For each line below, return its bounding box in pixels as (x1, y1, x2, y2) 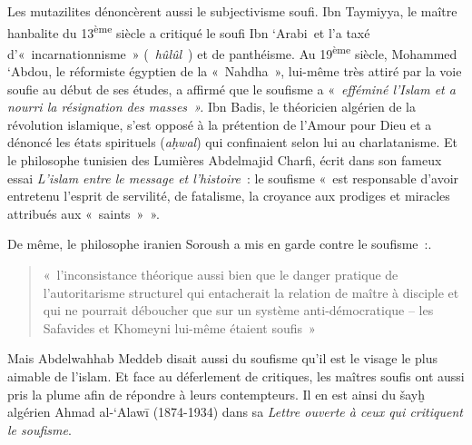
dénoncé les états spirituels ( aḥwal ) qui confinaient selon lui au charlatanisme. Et (7, 133, 457, 152)
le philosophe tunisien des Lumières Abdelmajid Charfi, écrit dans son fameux (7, 151, 442, 170)
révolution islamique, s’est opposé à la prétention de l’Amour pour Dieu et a (7, 114, 432, 133)
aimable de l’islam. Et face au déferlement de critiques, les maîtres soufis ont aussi (7, 367, 465, 385)
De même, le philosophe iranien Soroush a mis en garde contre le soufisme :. (7, 234, 432, 253)
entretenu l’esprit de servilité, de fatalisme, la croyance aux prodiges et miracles (7, 186, 450, 205)
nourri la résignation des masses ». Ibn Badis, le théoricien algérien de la (7, 97, 417, 116)
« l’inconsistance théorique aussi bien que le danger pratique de (43, 265, 398, 284)
